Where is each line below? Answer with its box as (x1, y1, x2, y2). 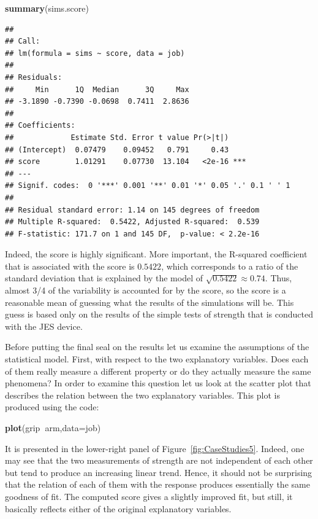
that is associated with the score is (5, 259, 135, 272)
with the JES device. (5, 319, 83, 332)
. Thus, (265, 271, 292, 284)
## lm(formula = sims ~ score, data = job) (5, 49, 185, 58)
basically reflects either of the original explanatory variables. (5, 502, 232, 515)
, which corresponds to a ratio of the (161, 259, 298, 272)
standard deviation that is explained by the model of (5, 271, 203, 284)
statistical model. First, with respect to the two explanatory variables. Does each (5, 353, 309, 365)
